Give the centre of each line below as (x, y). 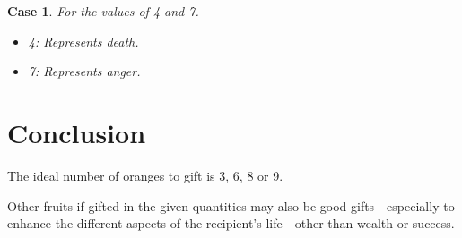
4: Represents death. (83, 41)
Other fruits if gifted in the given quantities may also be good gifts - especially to (231, 205)
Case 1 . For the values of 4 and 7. (103, 11)
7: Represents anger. (84, 71)
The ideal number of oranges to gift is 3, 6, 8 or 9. (145, 175)
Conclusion (77, 132)
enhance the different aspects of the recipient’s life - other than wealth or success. (231, 223)
